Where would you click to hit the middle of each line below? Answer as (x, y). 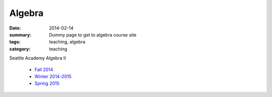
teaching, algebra (67, 42)
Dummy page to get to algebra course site (93, 34)
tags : (15, 42)
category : (20, 49)
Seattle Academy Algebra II (38, 58)
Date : (15, 28)
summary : (20, 34)
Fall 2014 (44, 69)
